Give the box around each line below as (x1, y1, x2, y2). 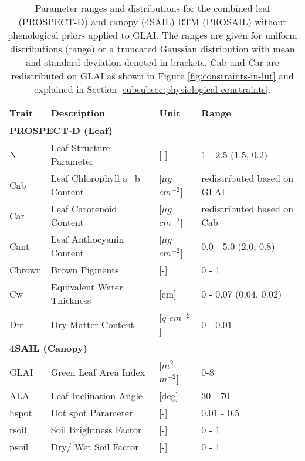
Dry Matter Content (50, 317, 134, 331)
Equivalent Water (50, 280, 123, 293)
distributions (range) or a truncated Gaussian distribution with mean (10, 42, 295, 55)
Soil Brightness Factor (50, 423, 142, 436)
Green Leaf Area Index (50, 365, 145, 379)
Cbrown (9, 263, 42, 276)
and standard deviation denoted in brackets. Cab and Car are (26, 55, 279, 69)
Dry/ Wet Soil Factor (50, 440, 139, 453)
